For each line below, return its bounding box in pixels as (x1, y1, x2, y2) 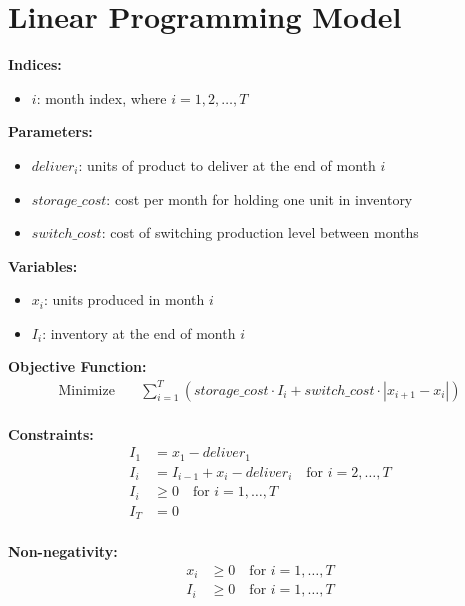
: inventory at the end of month (42, 322, 236, 343)
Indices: (8, 54, 62, 75)
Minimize (58, 383, 115, 398)
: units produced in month (43, 289, 205, 310)
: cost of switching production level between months (101, 222, 419, 243)
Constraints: (8, 423, 94, 444)
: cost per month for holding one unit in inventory (106, 188, 413, 209)
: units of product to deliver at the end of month (78, 154, 376, 175)
